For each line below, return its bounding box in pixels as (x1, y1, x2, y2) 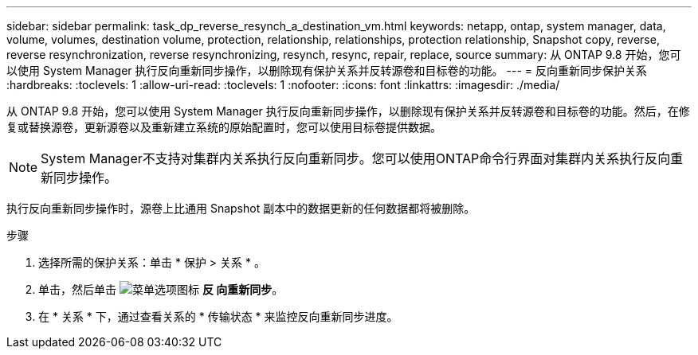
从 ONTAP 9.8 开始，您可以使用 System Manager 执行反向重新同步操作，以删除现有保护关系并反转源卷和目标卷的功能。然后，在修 (6, 104, 690, 118)
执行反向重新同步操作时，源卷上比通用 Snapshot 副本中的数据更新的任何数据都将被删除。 (6, 201, 476, 215)
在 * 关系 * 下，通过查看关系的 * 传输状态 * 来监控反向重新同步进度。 (38, 310, 398, 323)
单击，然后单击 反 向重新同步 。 (38, 283, 284, 296)
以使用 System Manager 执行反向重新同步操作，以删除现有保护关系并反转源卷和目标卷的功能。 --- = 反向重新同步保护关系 (6, 64, 647, 77)
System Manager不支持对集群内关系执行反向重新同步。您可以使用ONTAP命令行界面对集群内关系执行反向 (41, 150, 671, 166)
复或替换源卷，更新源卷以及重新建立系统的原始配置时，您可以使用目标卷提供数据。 (6, 120, 441, 134)
